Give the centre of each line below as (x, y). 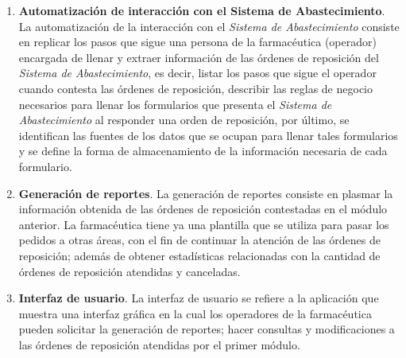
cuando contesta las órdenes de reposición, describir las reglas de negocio (195, 88)
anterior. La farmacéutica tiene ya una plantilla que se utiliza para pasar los (204, 224)
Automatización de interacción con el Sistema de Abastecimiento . (202, 10)
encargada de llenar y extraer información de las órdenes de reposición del (199, 57)
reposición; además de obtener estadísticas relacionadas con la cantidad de (199, 255)
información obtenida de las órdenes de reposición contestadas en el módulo (203, 209)
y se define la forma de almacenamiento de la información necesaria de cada (203, 151)
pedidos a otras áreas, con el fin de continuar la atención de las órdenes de (199, 240)
